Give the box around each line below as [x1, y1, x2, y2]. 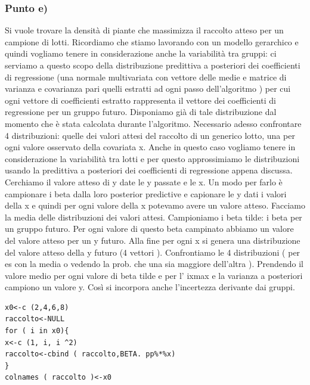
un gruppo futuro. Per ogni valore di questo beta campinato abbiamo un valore [5, 222, 294, 235]
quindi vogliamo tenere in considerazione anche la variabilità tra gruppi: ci [5, 47, 277, 60]
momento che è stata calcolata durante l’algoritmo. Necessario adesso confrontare [5, 117, 302, 129]
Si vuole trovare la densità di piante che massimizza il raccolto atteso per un [5, 24, 284, 36]
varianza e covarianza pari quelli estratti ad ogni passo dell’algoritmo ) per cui [5, 82, 291, 95]
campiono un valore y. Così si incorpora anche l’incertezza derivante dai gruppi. [5, 281, 295, 293]
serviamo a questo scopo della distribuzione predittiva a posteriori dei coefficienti [5, 59, 300, 71]
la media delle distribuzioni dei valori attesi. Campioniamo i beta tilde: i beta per [5, 210, 302, 223]
